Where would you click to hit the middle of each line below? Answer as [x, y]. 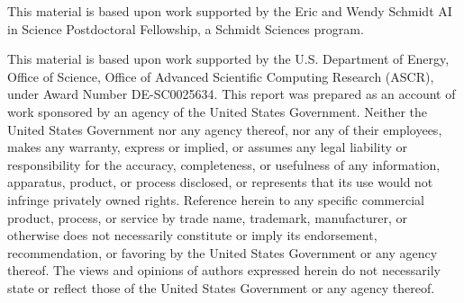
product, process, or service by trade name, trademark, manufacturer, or [207, 217]
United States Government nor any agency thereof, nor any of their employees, [225, 129]
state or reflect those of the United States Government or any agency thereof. [221, 287]
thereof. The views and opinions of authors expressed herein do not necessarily [224, 270]
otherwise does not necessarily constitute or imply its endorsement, [192, 235]
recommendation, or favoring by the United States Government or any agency [223, 252]
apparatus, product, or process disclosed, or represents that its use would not [220, 182]
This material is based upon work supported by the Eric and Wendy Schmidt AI [230, 11]
